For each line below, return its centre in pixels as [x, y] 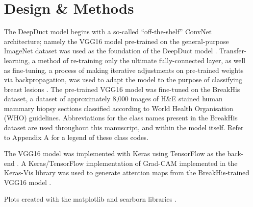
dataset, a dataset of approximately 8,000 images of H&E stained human [113, 99]
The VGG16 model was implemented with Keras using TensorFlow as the [115, 153]
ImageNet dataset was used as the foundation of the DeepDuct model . [111, 51]
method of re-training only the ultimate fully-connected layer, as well [142, 60]
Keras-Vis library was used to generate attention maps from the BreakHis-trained [127, 172]
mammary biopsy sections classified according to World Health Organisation [119, 108]
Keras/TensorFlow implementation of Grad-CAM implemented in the [133, 163]
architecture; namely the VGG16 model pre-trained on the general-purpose [116, 41]
